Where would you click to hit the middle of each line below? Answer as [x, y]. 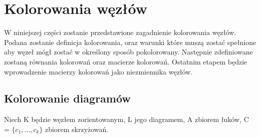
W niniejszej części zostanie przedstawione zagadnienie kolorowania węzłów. [120, 32]
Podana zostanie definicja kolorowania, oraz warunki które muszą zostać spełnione [130, 42]
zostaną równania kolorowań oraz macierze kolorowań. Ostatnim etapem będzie [126, 61]
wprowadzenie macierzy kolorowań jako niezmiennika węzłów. [98, 71]
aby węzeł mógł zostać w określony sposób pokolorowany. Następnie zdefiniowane [128, 52]
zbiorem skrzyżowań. [77, 129]
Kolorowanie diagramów [67, 98]
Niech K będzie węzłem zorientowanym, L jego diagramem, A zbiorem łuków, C [126, 119]
